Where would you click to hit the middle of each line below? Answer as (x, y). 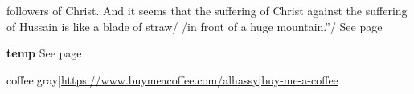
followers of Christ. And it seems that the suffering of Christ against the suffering (207, 10)
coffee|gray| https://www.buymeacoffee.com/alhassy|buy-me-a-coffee (172, 79)
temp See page (44, 53)
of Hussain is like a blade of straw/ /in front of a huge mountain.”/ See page (195, 26)
